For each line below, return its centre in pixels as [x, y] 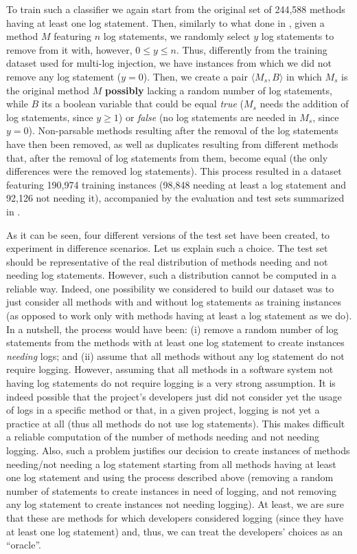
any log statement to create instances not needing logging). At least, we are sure [175, 504]
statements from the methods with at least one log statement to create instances [175, 342]
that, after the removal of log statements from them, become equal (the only [167, 157]
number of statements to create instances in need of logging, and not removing [172, 490]
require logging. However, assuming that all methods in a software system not [170, 369]
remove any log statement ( [64, 76]
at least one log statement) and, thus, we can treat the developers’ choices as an [175, 531]
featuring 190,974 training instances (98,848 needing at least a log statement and [176, 184]
